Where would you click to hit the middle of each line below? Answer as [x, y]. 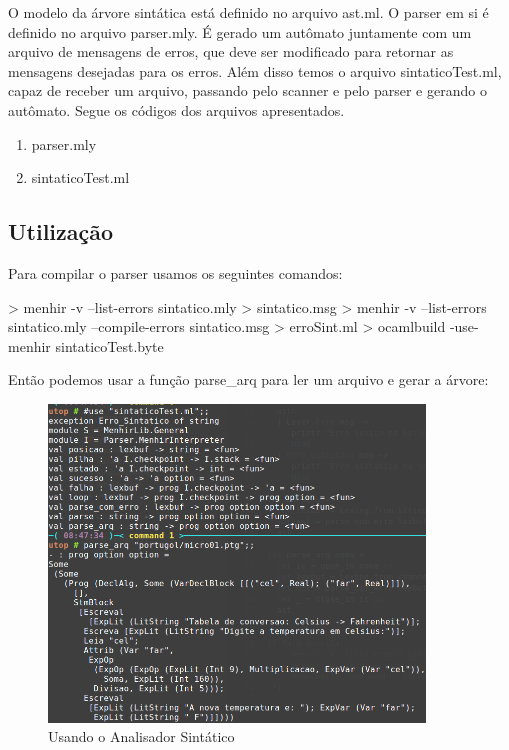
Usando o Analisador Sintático [141, 736]
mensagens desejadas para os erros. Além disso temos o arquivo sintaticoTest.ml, [255, 70]
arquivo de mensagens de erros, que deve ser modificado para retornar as [231, 51]
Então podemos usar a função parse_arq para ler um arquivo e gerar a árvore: [248, 379]
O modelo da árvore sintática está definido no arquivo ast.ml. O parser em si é [248, 12]
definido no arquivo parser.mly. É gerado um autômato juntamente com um [240, 31]
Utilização [61, 231]
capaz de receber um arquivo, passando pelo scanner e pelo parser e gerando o [247, 90]
